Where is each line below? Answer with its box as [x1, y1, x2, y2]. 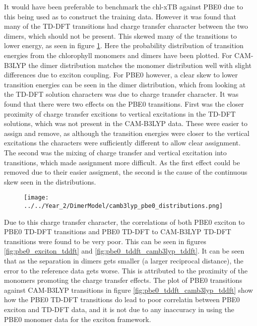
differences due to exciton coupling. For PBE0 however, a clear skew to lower [4, 69, 238, 80]
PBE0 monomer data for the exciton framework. [4, 314, 151, 324]
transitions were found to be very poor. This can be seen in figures [4, 236, 206, 246]
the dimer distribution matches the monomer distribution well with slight [28, 60, 252, 70]
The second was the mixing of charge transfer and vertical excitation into [4, 147, 227, 157]
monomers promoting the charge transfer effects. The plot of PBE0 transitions [4, 275, 242, 285]
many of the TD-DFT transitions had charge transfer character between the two [4, 21, 248, 31]
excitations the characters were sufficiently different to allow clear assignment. [4, 137, 241, 148]
